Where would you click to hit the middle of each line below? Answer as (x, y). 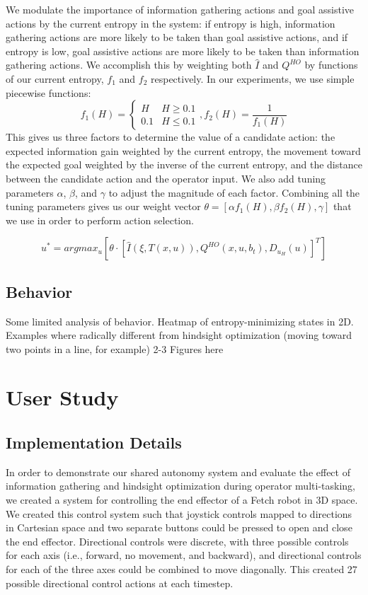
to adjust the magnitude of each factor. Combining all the (234, 192)
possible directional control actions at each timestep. (120, 583)
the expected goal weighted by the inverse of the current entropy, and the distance (184, 164)
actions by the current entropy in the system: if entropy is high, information (171, 23)
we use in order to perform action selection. (100, 220)
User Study (62, 397)
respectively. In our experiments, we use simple (252, 78)
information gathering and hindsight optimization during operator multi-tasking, (180, 486)
